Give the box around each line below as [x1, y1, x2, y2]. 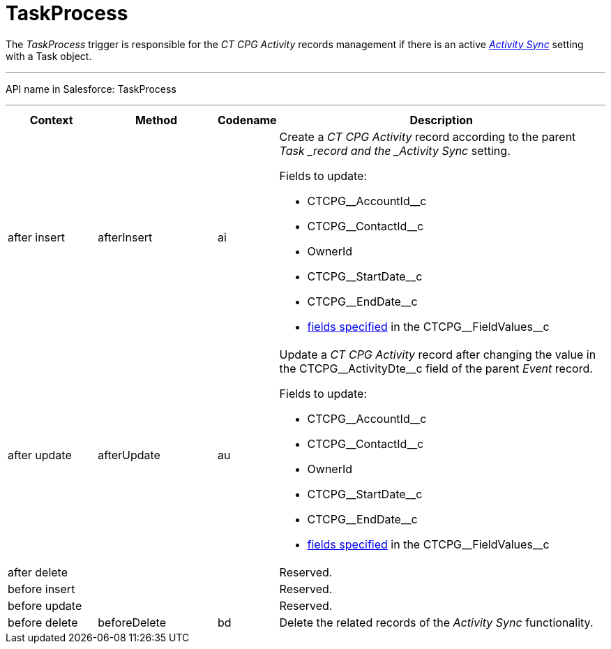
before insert [8, 581, 75, 596]
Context [29, 112, 73, 127]
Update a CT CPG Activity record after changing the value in [279, 347, 596, 361]
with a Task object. [6, 50, 92, 62]
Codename [217, 112, 277, 127]
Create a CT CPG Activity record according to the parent [279, 129, 576, 144]
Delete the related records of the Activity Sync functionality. [279, 615, 594, 629]
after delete [8, 565, 68, 579]
